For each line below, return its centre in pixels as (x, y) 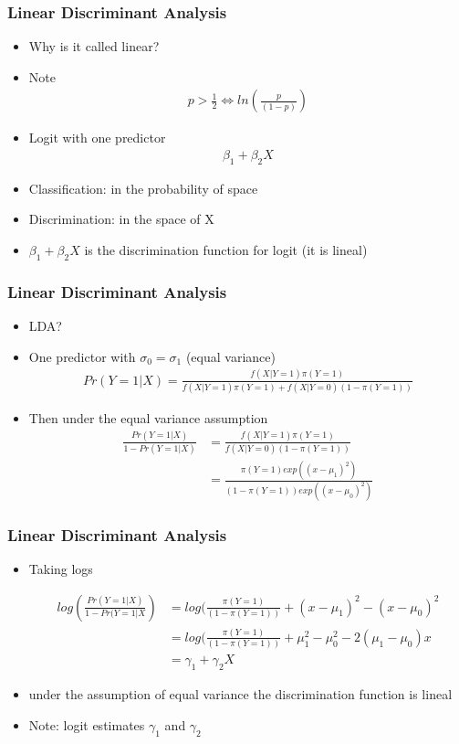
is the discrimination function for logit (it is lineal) (226, 250)
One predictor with (82, 356)
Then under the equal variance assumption (148, 417)
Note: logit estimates (87, 724)
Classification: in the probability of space (143, 188)
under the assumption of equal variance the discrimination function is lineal (240, 694)
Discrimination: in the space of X (121, 219)
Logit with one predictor (97, 138)
